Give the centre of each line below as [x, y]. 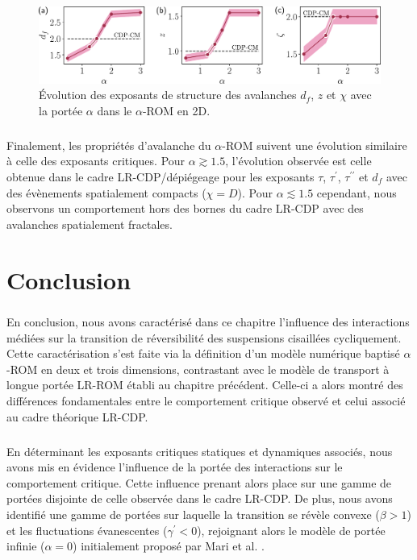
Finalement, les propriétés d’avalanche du [109, 145]
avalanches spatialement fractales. [90, 224]
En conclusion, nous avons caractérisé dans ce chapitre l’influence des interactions [208, 322]
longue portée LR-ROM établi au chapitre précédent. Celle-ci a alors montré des [205, 385]
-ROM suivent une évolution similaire [315, 145]
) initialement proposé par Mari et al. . [169, 546]
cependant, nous [357, 192]
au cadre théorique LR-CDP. [77, 416]
